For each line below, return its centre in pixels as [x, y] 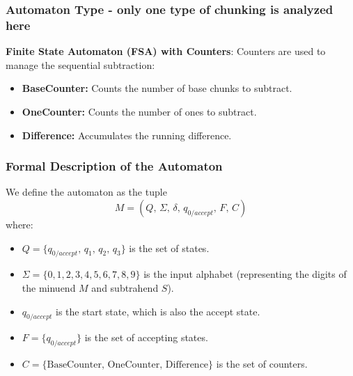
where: [19, 224]
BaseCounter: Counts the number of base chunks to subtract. [157, 88]
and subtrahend [125, 287]
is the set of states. [169, 248]
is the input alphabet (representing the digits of [245, 274]
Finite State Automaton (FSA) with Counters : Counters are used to [166, 51]
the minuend [49, 287]
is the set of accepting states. [146, 337]
